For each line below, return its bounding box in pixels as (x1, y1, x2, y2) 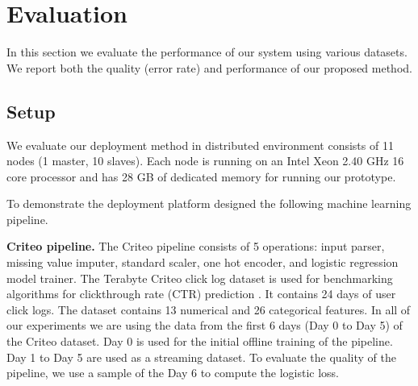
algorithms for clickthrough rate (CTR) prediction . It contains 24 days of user (6, 285, 396, 302)
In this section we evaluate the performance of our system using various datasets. (6, 44, 408, 60)
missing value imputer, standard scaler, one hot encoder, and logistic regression (6, 254, 399, 271)
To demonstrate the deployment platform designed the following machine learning (6, 195, 412, 212)
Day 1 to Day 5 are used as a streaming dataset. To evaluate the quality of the (6, 348, 396, 365)
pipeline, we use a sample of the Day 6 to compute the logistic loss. (6, 364, 339, 381)
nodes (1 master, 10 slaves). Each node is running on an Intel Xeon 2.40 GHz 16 (6, 152, 404, 169)
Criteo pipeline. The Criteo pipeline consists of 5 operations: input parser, (6, 238, 385, 255)
